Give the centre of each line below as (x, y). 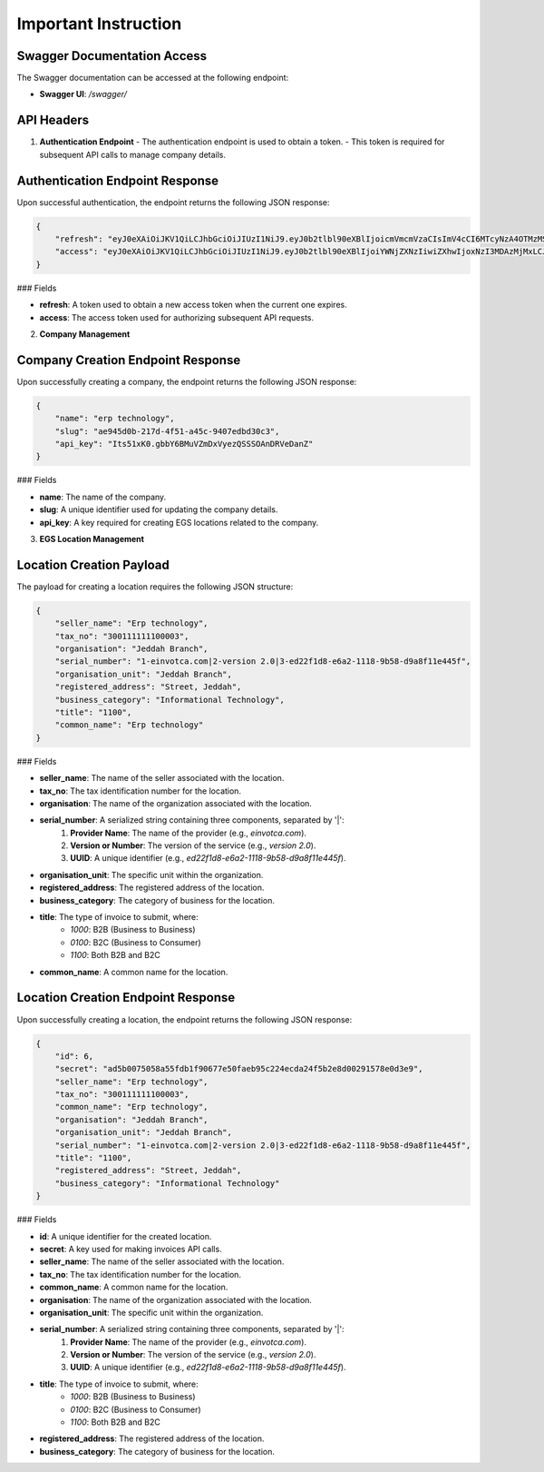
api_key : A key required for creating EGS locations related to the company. (179, 522)
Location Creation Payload (93, 564)
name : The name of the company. (103, 497)
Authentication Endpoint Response (118, 180)
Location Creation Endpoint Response (126, 998)
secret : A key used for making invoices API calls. (131, 1249)
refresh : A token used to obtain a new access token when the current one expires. (194, 305)
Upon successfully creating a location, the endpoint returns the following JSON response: (185, 1019)
